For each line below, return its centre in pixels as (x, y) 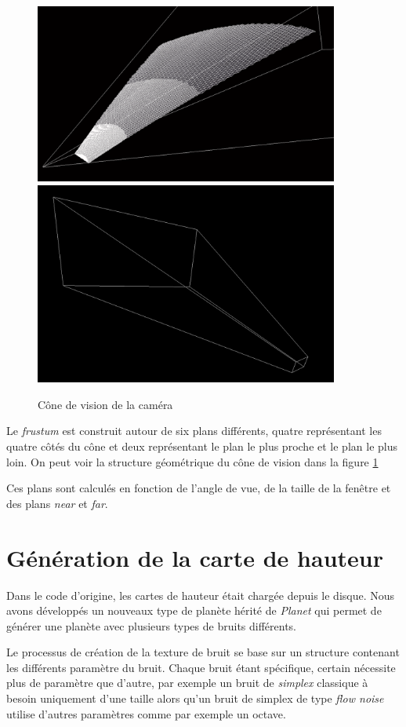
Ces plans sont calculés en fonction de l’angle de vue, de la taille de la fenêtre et (199, 488)
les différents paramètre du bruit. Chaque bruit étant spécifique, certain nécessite (201, 667)
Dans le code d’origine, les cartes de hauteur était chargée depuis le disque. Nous (201, 595)
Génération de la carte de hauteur (195, 557)
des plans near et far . (57, 503)
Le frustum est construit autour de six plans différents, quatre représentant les (194, 431)
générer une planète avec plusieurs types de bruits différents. (152, 625)
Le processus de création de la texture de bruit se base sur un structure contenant (203, 652)
